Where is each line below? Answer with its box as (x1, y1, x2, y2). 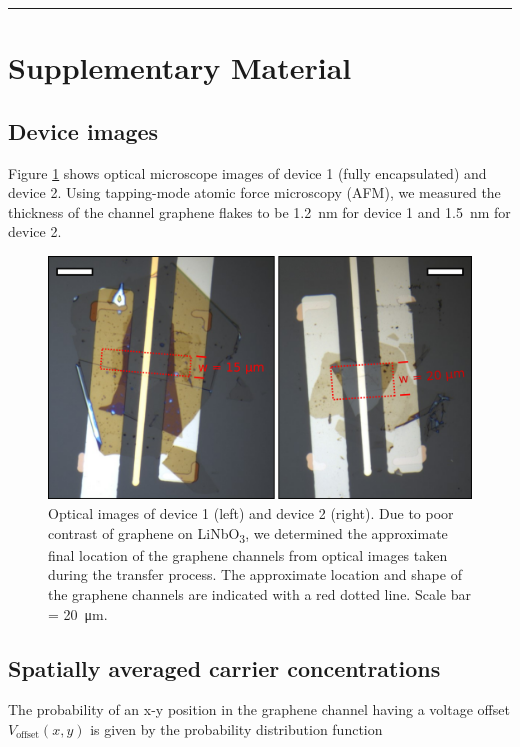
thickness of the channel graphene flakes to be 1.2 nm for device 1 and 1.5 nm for (8, 201, 511, 222)
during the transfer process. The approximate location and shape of (48, 564, 462, 585)
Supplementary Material (8, 47, 352, 88)
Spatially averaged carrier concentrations (8, 652, 441, 683)
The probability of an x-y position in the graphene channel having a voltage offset (8, 699, 510, 720)
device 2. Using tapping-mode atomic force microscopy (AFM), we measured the (8, 182, 501, 203)
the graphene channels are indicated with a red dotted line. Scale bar (48, 583, 471, 604)
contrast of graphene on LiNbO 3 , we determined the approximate (48, 522, 448, 546)
